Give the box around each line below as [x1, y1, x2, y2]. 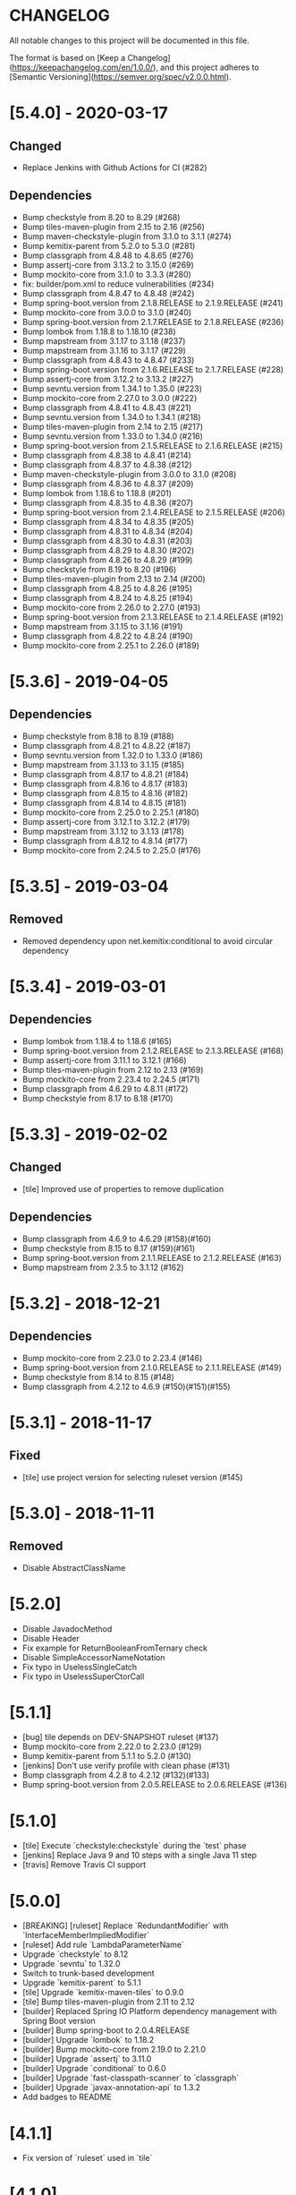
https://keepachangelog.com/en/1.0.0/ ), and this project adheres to [12, 62, 259, 73]
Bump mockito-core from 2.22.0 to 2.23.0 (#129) [21, 1741, 203, 1752]
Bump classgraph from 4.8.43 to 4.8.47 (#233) [21, 355, 195, 365]
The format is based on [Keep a [9, 52, 126, 63]
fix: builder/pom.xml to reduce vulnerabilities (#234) [21, 279, 215, 289]
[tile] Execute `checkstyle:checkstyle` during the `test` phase [21, 1840, 247, 1851]
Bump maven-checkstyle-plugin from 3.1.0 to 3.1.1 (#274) [21, 230, 233, 242]
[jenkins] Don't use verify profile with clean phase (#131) [21, 1761, 231, 1771]
